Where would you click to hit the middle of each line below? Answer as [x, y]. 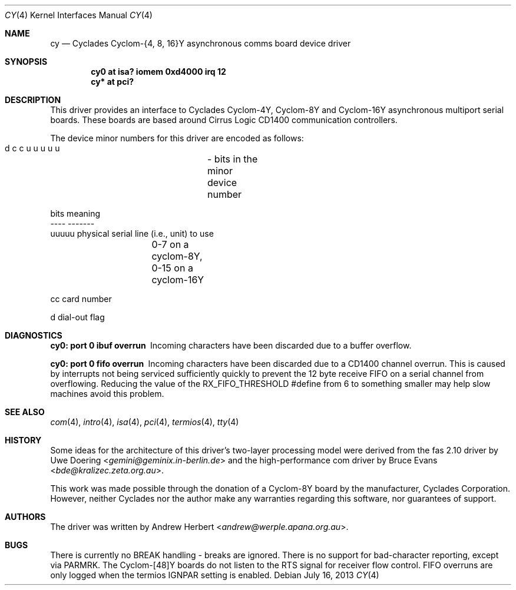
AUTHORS [25, 517]
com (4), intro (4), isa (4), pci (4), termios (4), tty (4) [145, 422]
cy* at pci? [113, 82]
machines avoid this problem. [107, 394]
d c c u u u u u [32, 148]
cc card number [81, 299]
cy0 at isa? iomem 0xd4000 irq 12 [158, 72]
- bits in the [232, 159]
